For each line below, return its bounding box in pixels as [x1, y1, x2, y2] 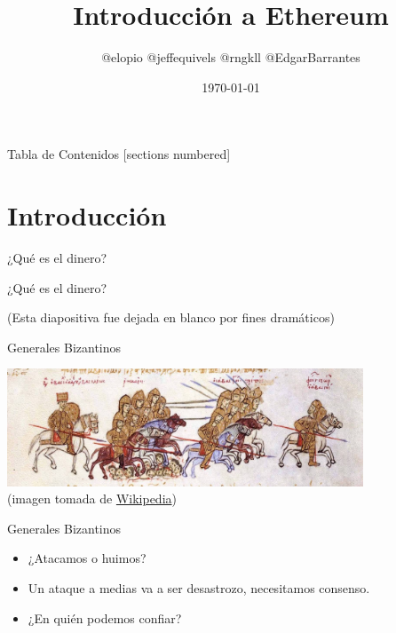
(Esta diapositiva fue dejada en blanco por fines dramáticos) [7, 308, 335, 327]
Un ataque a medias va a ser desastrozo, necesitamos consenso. [28, 579, 370, 597]
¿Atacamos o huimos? [28, 549, 147, 567]
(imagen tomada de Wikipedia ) [7, 489, 177, 508]
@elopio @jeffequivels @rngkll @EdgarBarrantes [101, 48, 360, 67]
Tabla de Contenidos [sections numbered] [7, 145, 231, 163]
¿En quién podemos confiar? [28, 608, 182, 627]
